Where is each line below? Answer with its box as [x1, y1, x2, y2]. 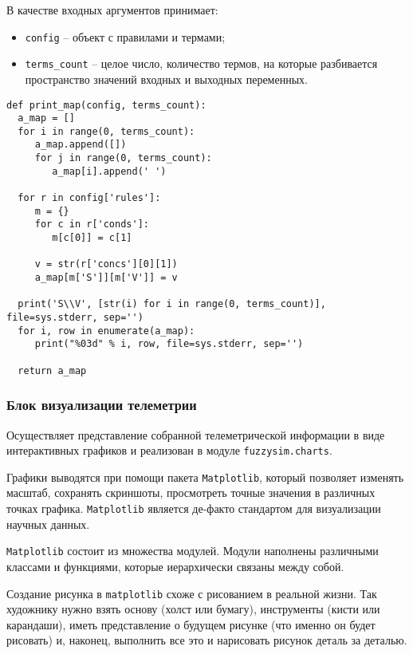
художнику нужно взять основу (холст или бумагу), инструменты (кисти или [6, 601, 380, 617]
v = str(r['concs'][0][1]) [34, 258, 178, 270]
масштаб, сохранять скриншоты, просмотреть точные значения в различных [6, 484, 376, 501]
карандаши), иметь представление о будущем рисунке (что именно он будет [6, 616, 376, 632]
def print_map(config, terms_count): [6, 99, 206, 111]
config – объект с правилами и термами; [25, 28, 226, 45]
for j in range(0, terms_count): [34, 152, 212, 164]
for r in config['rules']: [18, 192, 161, 204]
